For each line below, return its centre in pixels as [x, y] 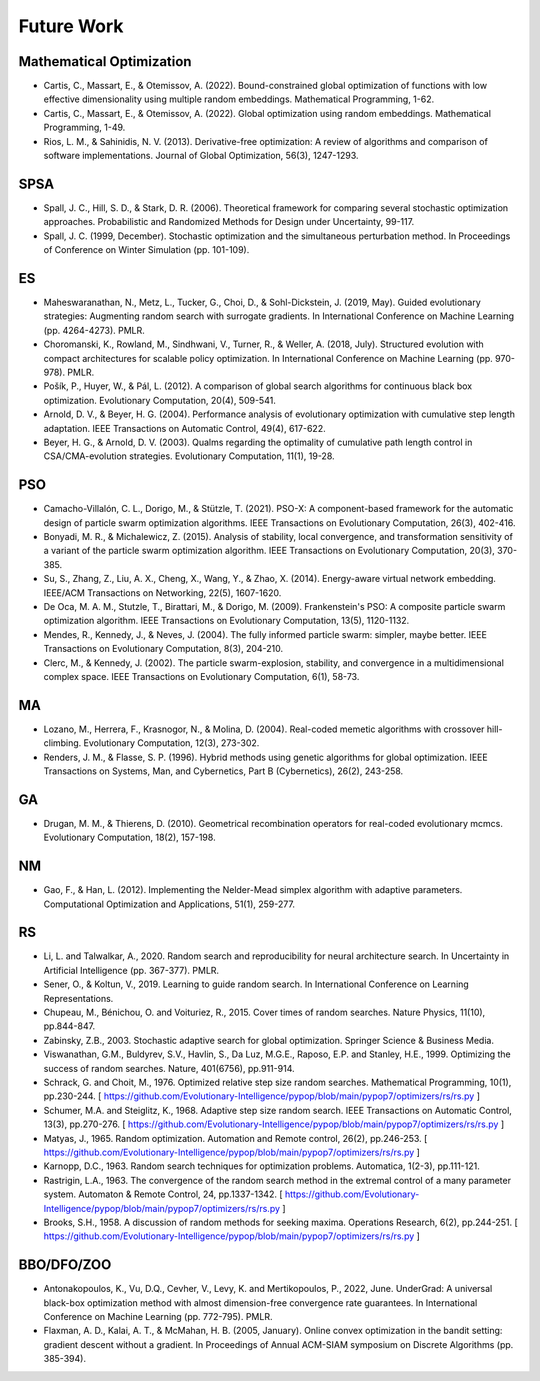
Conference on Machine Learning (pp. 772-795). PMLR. [158, 1316]
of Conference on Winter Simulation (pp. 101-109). [146, 250]
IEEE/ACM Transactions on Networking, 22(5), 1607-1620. [162, 592]
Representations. [78, 998]
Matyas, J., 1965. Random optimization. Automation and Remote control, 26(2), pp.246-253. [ [235, 1138]
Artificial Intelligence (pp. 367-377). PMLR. [131, 970]
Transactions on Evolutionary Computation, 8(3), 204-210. [163, 649]
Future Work [71, 26]
